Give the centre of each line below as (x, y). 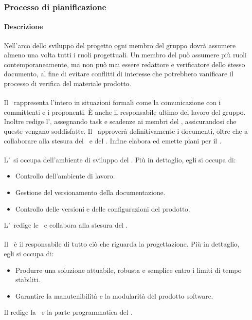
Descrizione (24, 27)
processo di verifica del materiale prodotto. (68, 83)
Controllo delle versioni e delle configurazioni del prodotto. (103, 208)
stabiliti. (28, 279)
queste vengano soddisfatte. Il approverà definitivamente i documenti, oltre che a (126, 131)
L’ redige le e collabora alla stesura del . (66, 225)
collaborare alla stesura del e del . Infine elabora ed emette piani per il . (113, 140)
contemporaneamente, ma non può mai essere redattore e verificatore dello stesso (125, 64)
